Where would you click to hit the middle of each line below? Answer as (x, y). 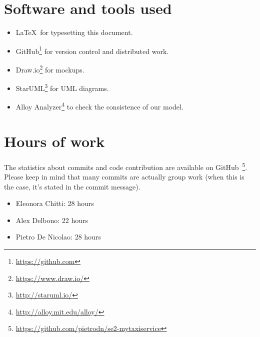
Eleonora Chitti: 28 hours (55, 203)
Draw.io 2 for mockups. (50, 68)
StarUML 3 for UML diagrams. (62, 87)
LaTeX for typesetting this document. (74, 32)
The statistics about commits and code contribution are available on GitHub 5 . (126, 166)
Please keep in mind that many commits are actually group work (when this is (124, 177)
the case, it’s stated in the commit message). (72, 186)
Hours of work (54, 141)
